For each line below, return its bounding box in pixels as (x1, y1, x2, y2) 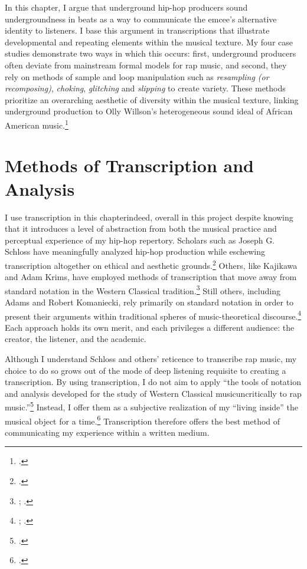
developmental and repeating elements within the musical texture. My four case (5, 35, 293, 48)
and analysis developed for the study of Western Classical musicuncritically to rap (5, 387, 302, 399)
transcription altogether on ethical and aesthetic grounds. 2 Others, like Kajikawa (5, 257, 298, 271)
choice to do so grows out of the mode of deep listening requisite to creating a (5, 364, 286, 376)
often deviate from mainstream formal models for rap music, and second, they (5, 58, 287, 71)
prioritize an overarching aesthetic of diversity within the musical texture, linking (5, 93, 299, 106)
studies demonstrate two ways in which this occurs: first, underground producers (5, 47, 296, 60)
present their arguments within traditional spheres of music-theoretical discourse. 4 (5, 308, 302, 322)
